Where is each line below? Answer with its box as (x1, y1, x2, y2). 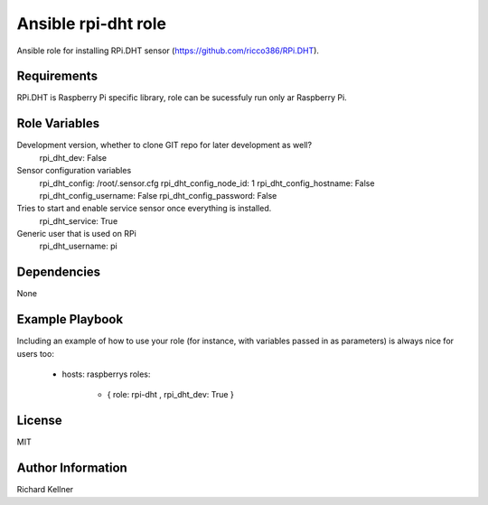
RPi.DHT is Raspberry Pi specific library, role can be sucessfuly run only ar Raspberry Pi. (16, 92, 347, 103)
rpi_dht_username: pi (39, 240, 117, 252)
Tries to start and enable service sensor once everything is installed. (16, 203, 272, 214)
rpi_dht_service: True (39, 215, 118, 226)
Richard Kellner (16, 484, 74, 495)
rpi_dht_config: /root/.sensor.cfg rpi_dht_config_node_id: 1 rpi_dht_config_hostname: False (39, 177, 375, 189)
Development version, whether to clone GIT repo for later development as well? (16, 140, 312, 151)
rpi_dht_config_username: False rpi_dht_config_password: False (39, 190, 277, 201)
